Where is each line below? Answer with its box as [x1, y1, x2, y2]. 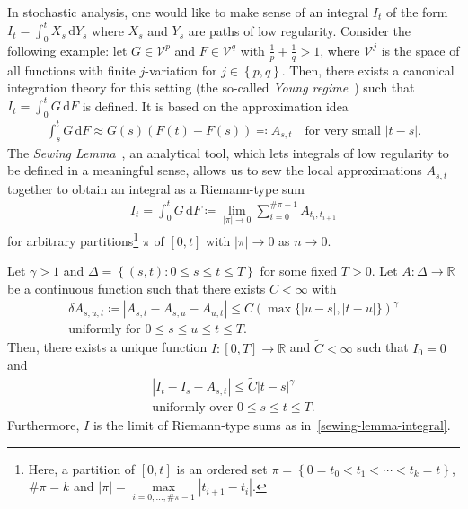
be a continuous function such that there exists [7, 278, 266, 297]
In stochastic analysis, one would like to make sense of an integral [7, 3, 369, 21]
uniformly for [68, 323, 141, 337]
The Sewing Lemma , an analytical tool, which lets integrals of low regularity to [7, 143, 449, 162]
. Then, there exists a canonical [281, 60, 455, 79]
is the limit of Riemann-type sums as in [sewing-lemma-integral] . [93, 416, 451, 434]
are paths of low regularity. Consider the [188, 21, 411, 39]
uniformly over [152, 401, 234, 415]
